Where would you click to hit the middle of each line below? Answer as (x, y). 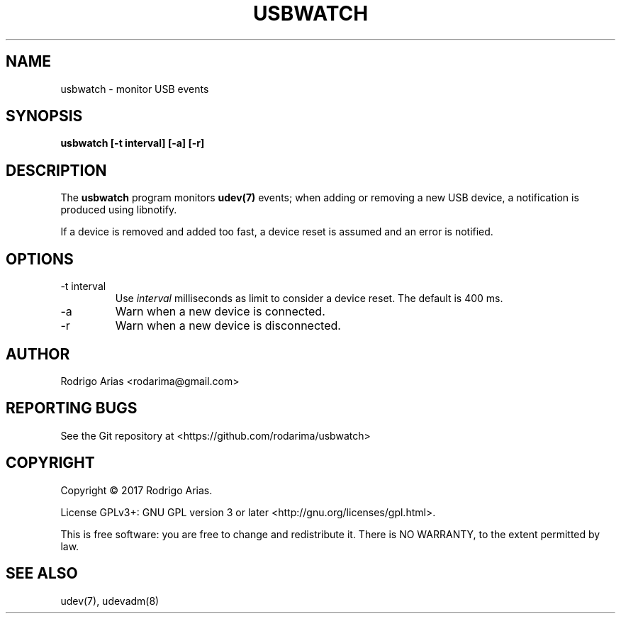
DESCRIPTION (56, 170)
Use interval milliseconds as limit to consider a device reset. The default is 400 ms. (309, 299)
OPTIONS (40, 259)
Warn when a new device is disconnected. (228, 326)
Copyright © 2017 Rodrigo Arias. (136, 490)
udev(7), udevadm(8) (110, 601)
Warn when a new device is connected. (220, 312)
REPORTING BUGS (72, 408)
